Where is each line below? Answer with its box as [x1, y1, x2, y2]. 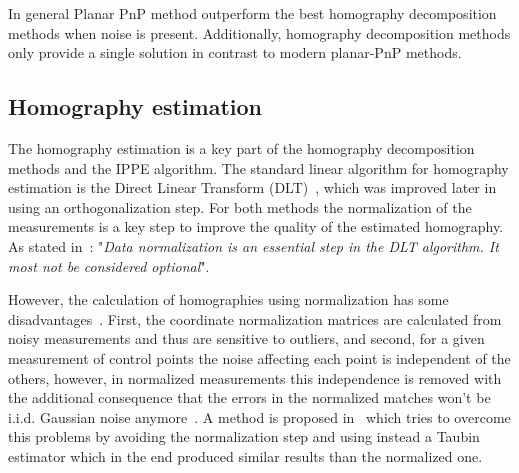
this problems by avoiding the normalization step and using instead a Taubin [8, 426, 480, 447]
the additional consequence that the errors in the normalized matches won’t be [8, 387, 491, 408]
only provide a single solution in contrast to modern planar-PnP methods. [8, 42, 462, 63]
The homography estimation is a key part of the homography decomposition [8, 137, 475, 158]
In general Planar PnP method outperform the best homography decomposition [8, 3, 497, 23]
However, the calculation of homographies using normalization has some [8, 289, 449, 310]
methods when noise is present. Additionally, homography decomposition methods [8, 22, 511, 43]
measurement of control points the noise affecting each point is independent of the [8, 347, 511, 368]
